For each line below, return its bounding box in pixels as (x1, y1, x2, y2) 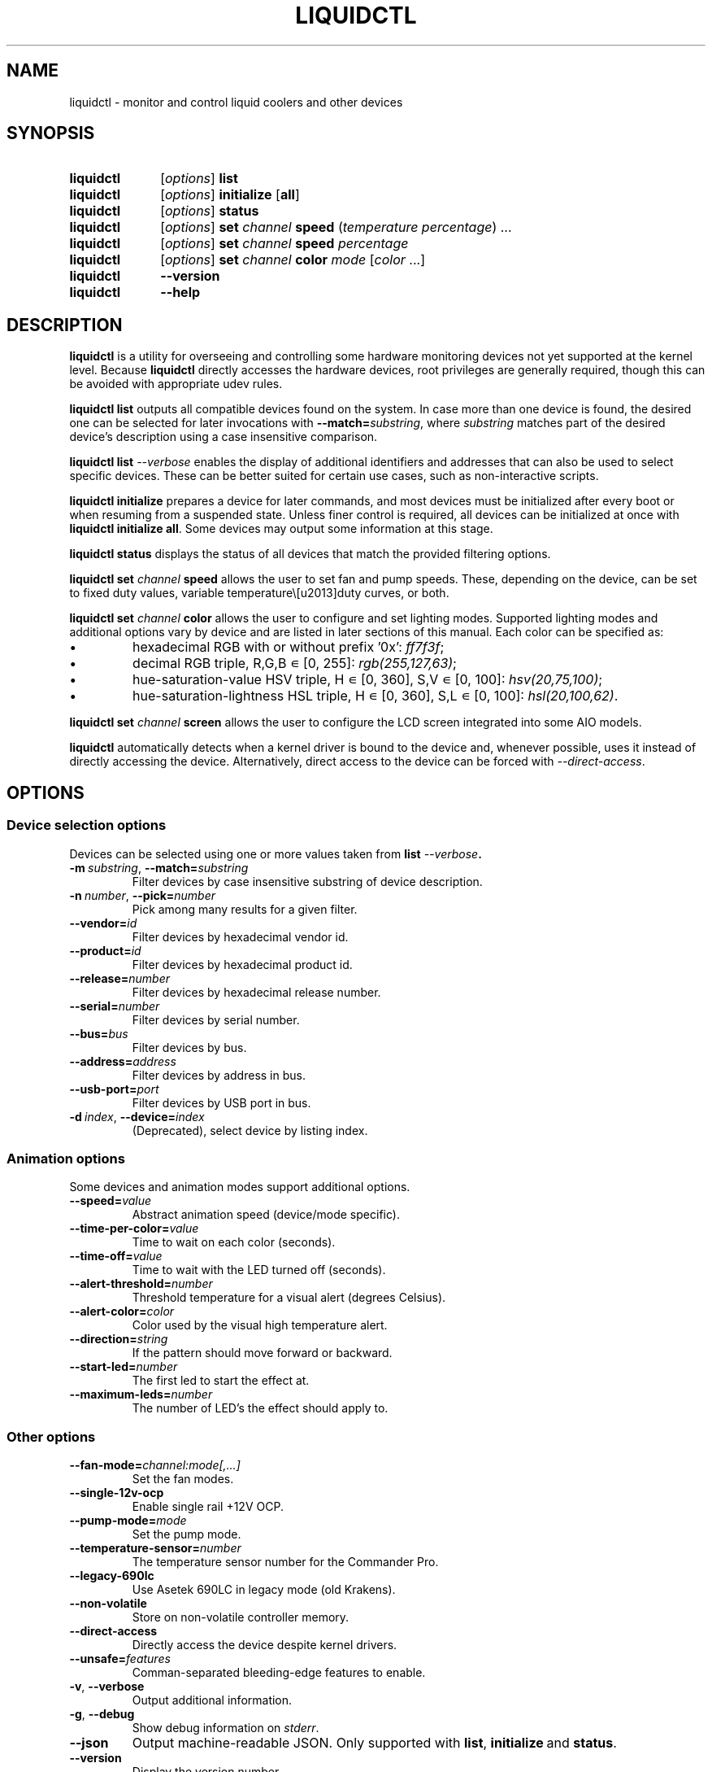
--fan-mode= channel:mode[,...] (69, 1458, 241, 1472)
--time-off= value (69, 1249, 163, 1264)
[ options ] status (160, 203, 259, 220)
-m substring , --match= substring (69, 860, 249, 875)
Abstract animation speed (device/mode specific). (132, 1207, 400, 1222)
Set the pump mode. (132, 1527, 241, 1541)
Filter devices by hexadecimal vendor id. (132, 929, 349, 944)
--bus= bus (69, 1026, 128, 1041)
